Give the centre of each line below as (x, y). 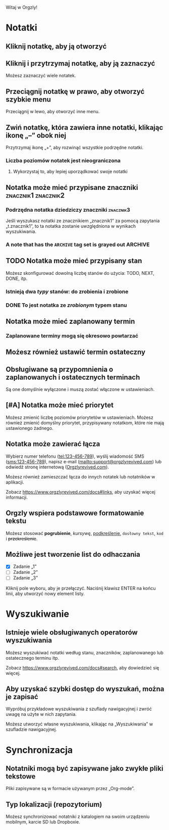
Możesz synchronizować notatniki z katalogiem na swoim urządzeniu (78, 817)
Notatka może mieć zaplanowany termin (70, 321)
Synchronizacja (39, 750)
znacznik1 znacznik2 (35, 195)
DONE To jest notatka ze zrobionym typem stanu (67, 305)
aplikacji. (15, 482)
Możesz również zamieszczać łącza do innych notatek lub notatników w (80, 476)
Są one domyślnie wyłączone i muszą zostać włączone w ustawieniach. (80, 389)
